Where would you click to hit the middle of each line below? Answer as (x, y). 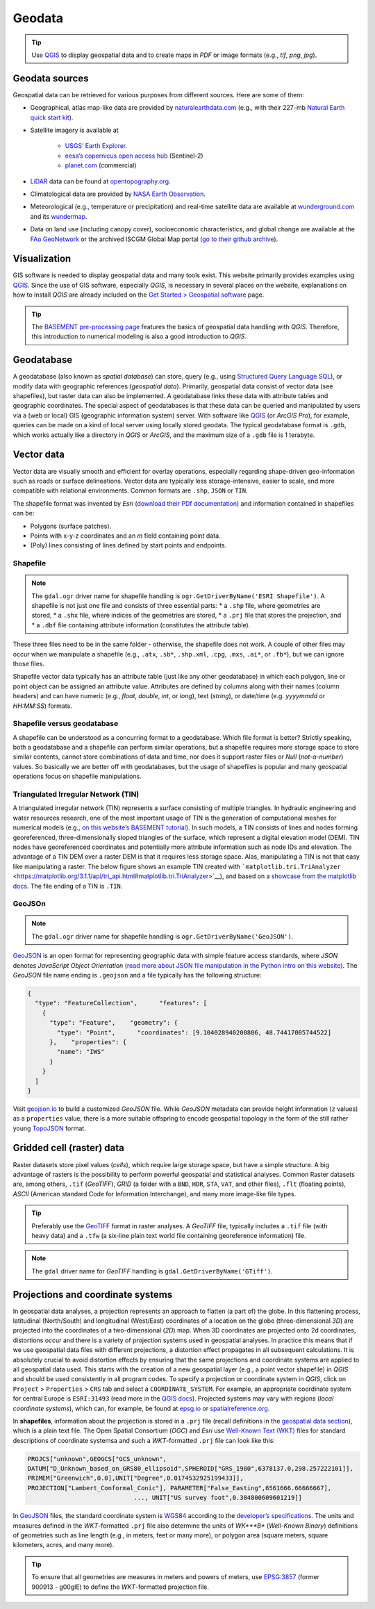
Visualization (42, 259)
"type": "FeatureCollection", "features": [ (121, 1003)
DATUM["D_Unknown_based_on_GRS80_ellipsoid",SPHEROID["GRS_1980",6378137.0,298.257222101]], (190, 1469)
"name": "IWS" (81, 1052)
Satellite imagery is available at (74, 130)
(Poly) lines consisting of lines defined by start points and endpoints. (128, 545)
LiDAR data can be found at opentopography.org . (100, 181)
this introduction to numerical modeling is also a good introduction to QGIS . (139, 336)
